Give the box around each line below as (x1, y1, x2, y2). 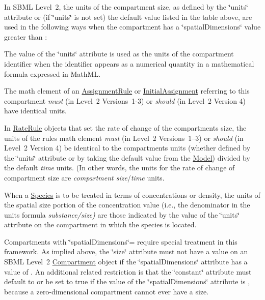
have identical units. (4, 105, 67, 116)
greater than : (4, 31, 47, 42)
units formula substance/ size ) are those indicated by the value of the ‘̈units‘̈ (4, 209, 240, 220)
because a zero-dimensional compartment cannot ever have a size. (4, 286, 209, 296)
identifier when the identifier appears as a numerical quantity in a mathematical (4, 58, 254, 69)
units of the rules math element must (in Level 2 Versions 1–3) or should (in (4, 132, 244, 143)
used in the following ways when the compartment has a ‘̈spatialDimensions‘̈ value (4, 21, 261, 32)
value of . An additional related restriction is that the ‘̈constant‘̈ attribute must (4, 266, 252, 277)
